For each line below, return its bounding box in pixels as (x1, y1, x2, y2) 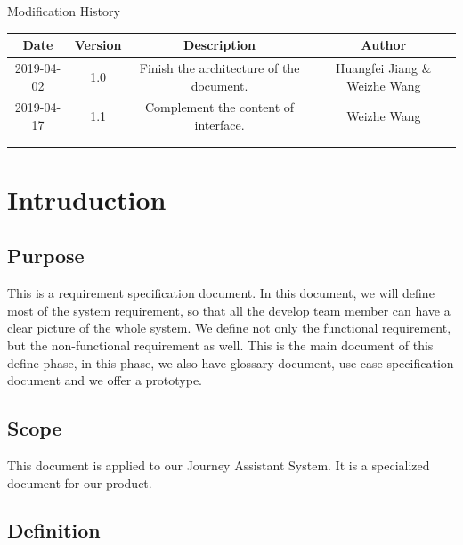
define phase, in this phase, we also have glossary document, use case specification (7, 353, 454, 372)
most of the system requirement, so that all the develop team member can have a (7, 301, 451, 319)
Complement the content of (144, 98, 295, 116)
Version (74, 36, 122, 54)
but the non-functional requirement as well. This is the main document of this (7, 335, 434, 354)
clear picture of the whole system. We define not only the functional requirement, (7, 318, 451, 337)
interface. (194, 115, 245, 133)
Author (361, 36, 407, 54)
